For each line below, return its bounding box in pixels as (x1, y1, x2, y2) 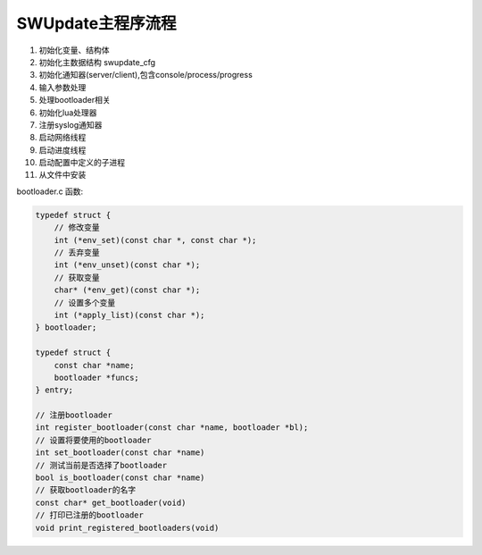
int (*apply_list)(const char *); (54, 309, 205, 320)
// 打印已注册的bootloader (35, 510, 145, 520)
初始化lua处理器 (38, 107, 97, 118)
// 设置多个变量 (54, 298, 116, 307)
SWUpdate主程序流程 (16, 13, 178, 33)
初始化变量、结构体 (38, 45, 110, 55)
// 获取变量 (54, 273, 100, 282)
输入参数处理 (38, 81, 87, 93)
